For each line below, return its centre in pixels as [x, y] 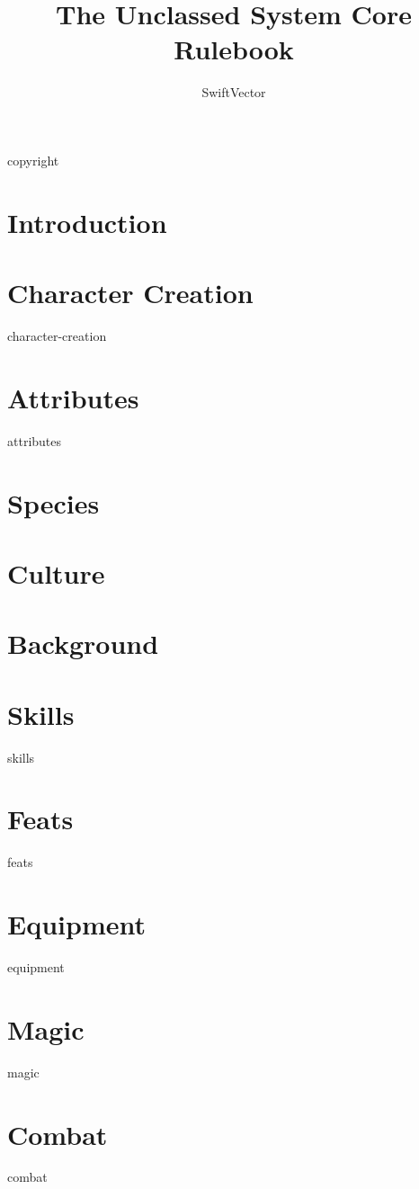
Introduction [87, 222]
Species [53, 502]
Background [83, 644]
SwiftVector [234, 92]
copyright [33, 160]
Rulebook [234, 49]
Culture [56, 572]
